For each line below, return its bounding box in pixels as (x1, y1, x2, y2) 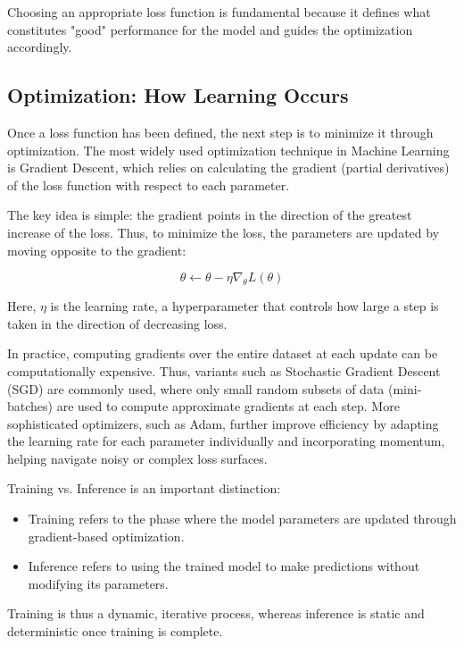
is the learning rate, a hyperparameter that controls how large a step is (50, 297, 439, 315)
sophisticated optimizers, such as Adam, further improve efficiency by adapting (7, 414, 439, 432)
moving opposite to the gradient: (7, 240, 186, 259)
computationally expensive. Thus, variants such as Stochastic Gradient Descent (7, 361, 441, 380)
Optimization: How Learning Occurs (7, 81, 349, 109)
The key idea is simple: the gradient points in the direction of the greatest (7, 206, 412, 224)
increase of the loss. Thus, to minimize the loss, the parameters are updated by (7, 222, 440, 241)
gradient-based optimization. (28, 526, 185, 545)
